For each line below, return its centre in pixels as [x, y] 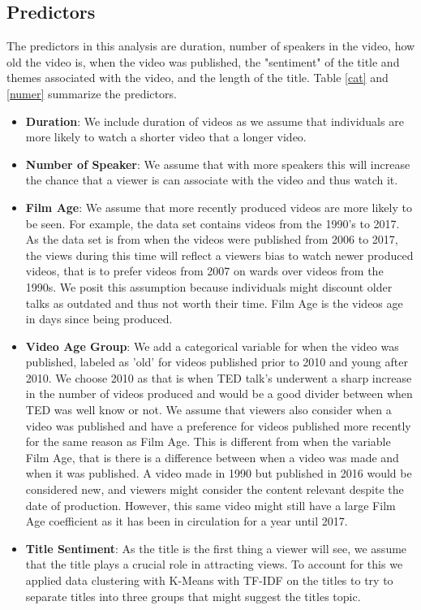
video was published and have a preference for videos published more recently [218, 425]
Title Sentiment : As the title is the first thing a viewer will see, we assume [216, 548]
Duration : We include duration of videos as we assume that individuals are [215, 121]
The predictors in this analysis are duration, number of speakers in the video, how [211, 46]
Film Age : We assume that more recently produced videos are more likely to [219, 207]
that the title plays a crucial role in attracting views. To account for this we [214, 564]
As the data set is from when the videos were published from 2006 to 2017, [212, 239]
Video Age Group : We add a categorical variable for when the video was [212, 346]
